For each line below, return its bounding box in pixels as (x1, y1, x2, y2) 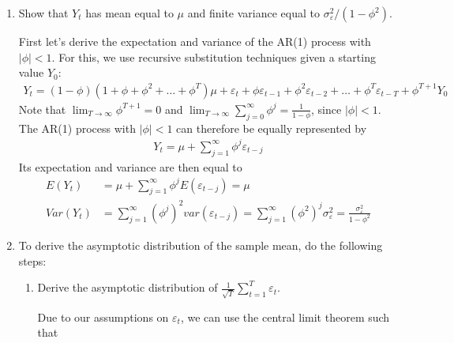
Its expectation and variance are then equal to (18, 158, 242, 175)
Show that (18, 5, 69, 21)
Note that (18, 100, 66, 117)
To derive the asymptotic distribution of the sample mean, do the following (18, 236, 383, 253)
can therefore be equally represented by (176, 119, 367, 136)
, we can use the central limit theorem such (180, 308, 390, 325)
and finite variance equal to (187, 5, 320, 21)
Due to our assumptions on (37, 308, 169, 325)
